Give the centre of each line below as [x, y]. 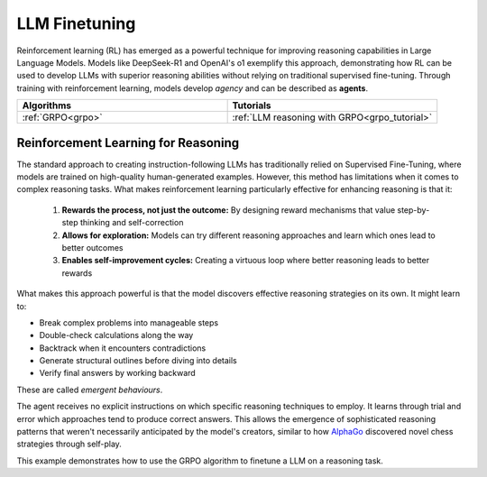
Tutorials [252, 105]
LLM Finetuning [76, 23]
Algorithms [47, 105]
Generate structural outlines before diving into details [138, 361]
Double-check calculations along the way [116, 335]
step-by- [413, 210]
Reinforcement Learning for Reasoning [128, 143]
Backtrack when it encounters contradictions [123, 348]
